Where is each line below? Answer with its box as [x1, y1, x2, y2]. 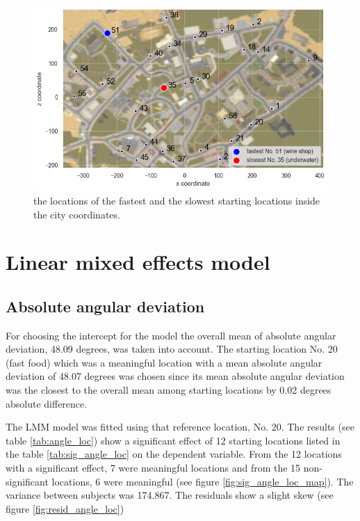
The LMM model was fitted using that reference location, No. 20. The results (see [6, 419, 354, 434]
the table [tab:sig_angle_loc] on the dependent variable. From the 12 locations [6, 447, 342, 461]
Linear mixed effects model [6, 248, 270, 276]
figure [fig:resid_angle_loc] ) [6, 501, 124, 515]
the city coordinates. [33, 207, 120, 221]
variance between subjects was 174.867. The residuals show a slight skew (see [6, 488, 334, 502]
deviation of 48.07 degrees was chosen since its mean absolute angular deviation [6, 369, 345, 383]
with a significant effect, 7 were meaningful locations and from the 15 [6, 460, 301, 475]
